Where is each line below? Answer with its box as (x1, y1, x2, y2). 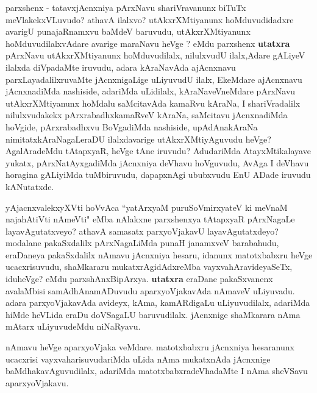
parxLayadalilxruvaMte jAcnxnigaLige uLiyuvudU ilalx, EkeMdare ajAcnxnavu (5, 73, 302, 85)
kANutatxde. (5, 180, 54, 193)
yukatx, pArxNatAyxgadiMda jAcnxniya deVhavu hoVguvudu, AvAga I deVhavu (5, 156, 309, 169)
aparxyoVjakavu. (5, 376, 69, 389)
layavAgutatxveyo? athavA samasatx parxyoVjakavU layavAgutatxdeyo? (5, 224, 279, 237)
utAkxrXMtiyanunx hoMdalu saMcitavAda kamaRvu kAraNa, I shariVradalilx (5, 96, 301, 109)
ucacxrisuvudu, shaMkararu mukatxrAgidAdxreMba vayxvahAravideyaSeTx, (5, 260, 293, 273)
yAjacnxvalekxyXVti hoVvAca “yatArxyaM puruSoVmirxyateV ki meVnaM (5, 200, 288, 213)
